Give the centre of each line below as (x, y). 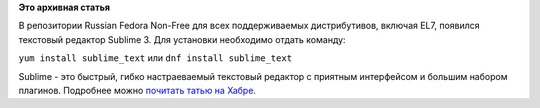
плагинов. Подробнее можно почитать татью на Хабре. (137, 90)
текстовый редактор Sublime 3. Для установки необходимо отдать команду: (182, 39)
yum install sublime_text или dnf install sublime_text (155, 58)
